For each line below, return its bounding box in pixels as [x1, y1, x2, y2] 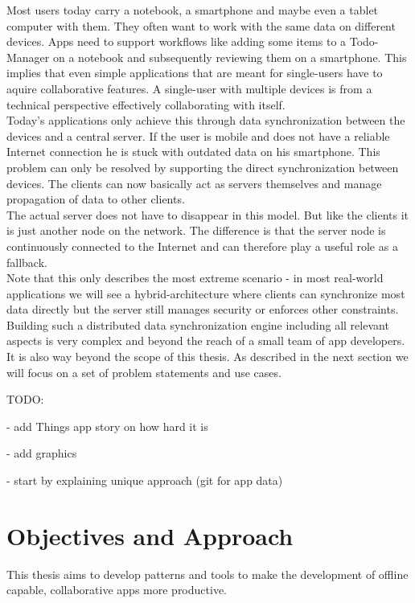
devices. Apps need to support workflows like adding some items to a [6, 33, 347, 50]
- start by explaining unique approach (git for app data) [6, 472, 283, 489]
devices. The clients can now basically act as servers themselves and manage [6, 174, 382, 191]
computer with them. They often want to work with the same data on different [6, 17, 396, 34]
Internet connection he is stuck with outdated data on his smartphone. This [6, 143, 380, 160]
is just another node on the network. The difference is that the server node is [6, 222, 386, 239]
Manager [6, 48, 50, 65]
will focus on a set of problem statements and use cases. [6, 363, 281, 380]
